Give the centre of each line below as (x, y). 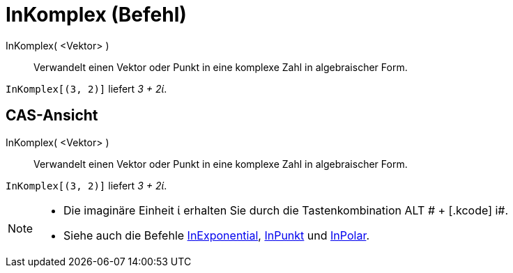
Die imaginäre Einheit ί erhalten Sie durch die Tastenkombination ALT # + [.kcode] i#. (286, 210)
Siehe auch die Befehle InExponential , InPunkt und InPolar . (217, 235)
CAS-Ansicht (52, 116)
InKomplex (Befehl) (96, 15)
